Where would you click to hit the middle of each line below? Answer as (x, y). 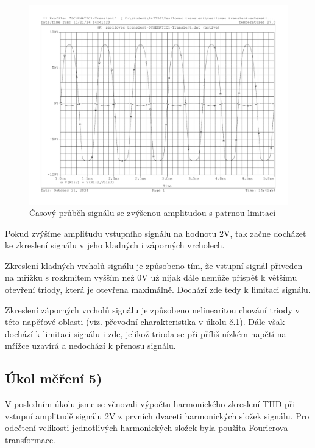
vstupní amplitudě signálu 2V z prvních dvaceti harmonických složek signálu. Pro (157, 415)
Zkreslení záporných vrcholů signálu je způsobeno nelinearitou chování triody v (152, 310)
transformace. (30, 440)
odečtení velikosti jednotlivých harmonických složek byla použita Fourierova (147, 428)
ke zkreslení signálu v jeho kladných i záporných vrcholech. (115, 245)
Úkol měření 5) (54, 378)
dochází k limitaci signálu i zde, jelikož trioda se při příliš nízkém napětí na (146, 333)
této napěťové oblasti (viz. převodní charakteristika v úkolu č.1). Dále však (145, 322)
